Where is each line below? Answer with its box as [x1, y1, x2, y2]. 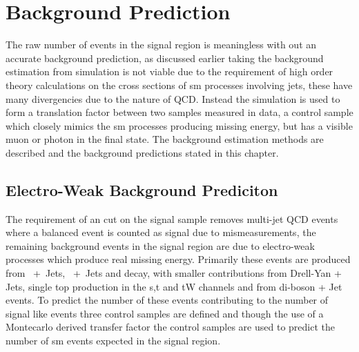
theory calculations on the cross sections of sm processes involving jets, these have [6, 77, 353, 92]
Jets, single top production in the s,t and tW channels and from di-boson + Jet [6, 279, 342, 293]
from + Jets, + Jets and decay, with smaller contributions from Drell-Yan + [6, 266, 342, 280]
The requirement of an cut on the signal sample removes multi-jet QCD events [6, 211, 338, 226]
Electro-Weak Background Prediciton [6, 179, 278, 200]
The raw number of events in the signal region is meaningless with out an [6, 37, 317, 52]
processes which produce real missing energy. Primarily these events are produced [6, 252, 351, 266]
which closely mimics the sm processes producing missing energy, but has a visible [6, 118, 353, 133]
